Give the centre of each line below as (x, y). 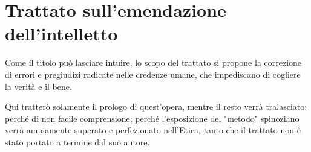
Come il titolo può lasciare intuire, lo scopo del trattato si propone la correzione (153, 62)
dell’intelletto (61, 33)
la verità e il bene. (38, 86)
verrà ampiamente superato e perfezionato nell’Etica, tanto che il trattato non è (153, 130)
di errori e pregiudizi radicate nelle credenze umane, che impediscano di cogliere (153, 74)
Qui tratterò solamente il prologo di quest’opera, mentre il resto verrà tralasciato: (156, 106)
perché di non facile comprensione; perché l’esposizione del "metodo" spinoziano (152, 118)
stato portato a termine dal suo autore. (77, 141)
